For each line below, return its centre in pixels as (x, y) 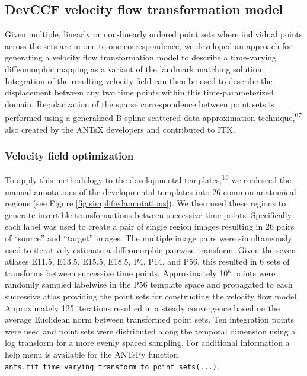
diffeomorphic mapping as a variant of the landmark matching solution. (135, 68)
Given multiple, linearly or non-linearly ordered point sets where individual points (154, 34)
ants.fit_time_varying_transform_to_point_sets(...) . (112, 366)
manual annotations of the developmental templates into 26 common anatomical (151, 191)
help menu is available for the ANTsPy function (92, 354)
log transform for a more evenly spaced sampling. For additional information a (147, 342)
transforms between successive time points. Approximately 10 (116, 273)
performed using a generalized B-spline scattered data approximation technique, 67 (153, 117)
